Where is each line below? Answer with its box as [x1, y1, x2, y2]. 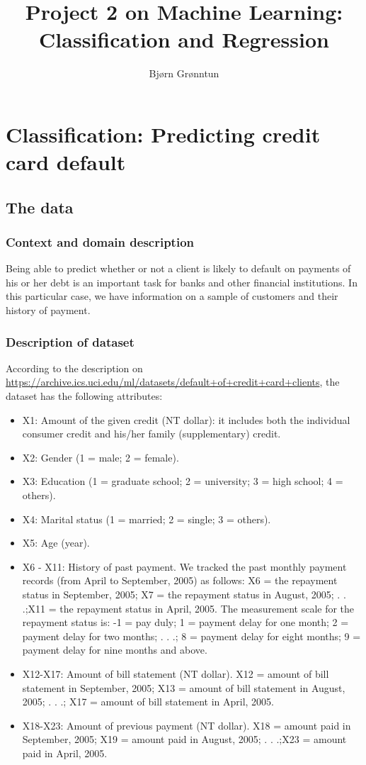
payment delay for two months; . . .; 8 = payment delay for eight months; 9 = [22, 628, 361, 643]
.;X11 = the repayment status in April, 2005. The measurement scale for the [22, 601, 355, 615]
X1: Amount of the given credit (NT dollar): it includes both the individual [22, 412, 350, 427]
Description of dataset [6, 333, 135, 350]
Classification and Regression [39, 25, 329, 54]
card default [6, 147, 126, 177]
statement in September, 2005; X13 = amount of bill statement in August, [22, 680, 345, 695]
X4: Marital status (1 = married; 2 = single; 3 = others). [22, 511, 271, 526]
